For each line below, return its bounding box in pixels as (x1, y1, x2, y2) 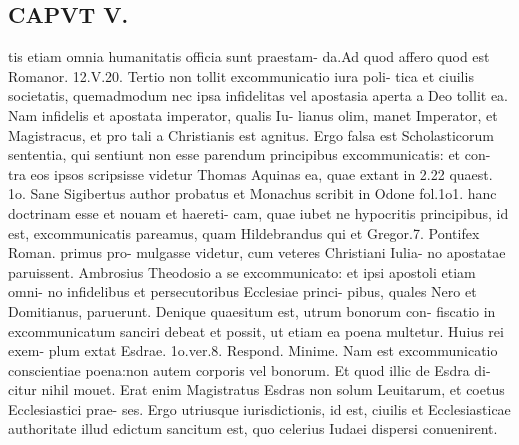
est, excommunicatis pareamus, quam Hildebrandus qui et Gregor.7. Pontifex (8, 222, 480, 243)
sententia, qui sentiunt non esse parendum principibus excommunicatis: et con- (8, 144, 491, 165)
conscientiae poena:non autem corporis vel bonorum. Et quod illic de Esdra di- (8, 359, 491, 380)
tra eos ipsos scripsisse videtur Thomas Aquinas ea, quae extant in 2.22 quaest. (8, 163, 493, 184)
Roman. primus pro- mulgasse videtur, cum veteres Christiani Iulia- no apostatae (8, 242, 506, 263)
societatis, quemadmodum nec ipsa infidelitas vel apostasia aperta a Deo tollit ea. (8, 85, 509, 106)
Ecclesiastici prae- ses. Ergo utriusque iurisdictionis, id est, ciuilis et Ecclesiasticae (8, 398, 511, 419)
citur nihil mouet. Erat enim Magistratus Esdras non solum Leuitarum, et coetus (8, 379, 505, 400)
